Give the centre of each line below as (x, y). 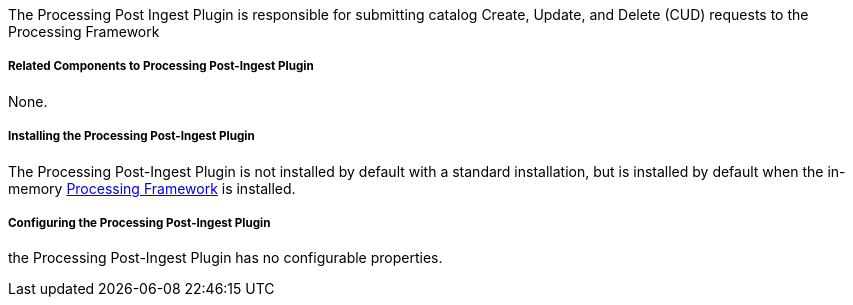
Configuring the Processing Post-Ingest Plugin (139, 222)
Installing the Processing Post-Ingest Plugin (131, 136)
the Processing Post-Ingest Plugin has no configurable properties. (225, 258)
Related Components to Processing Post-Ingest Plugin (161, 66)
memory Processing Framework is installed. (152, 188)
